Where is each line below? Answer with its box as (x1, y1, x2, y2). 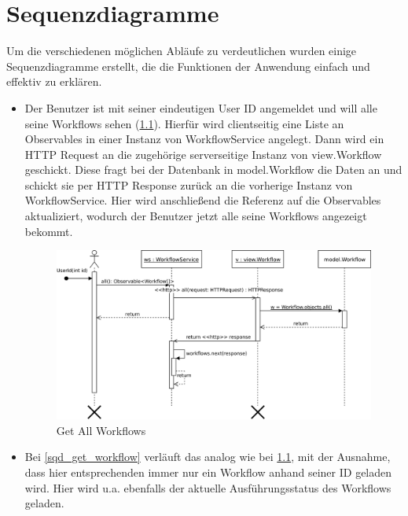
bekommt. (24, 223, 73, 239)
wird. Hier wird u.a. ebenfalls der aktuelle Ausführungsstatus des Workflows (24, 479, 391, 496)
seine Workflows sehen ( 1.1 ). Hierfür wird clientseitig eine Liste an (24, 115, 344, 131)
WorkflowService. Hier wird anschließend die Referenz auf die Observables (24, 192, 381, 208)
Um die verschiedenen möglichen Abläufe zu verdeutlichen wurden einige (6, 42, 357, 59)
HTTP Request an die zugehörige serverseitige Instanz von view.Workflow (24, 146, 382, 162)
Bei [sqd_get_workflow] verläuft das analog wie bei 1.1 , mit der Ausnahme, (24, 448, 391, 465)
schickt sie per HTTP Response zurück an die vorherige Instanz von (24, 176, 353, 193)
